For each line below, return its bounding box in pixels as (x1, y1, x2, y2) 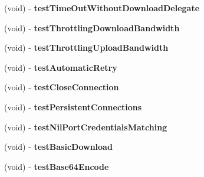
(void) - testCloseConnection (4, 81, 119, 93)
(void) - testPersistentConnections (4, 100, 142, 113)
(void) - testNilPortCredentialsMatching (4, 120, 167, 133)
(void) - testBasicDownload (4, 140, 113, 153)
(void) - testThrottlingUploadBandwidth (4, 41, 169, 54)
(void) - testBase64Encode (4, 160, 109, 172)
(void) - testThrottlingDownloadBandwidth (4, 21, 180, 34)
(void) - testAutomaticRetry (4, 61, 117, 73)
